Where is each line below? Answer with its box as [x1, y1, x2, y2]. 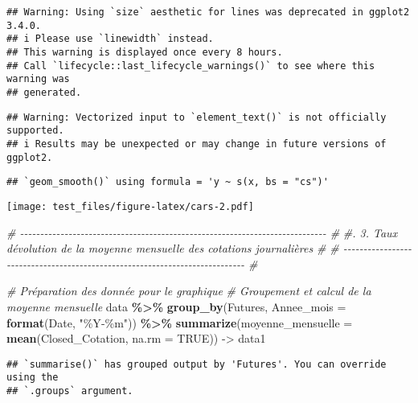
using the [6, 372, 59, 384]
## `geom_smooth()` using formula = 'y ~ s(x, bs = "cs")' [6, 176, 329, 188]
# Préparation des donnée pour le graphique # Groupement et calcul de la [6, 282, 371, 299]
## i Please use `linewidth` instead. [6, 33, 214, 45]
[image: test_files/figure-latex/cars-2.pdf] [6, 200, 254, 212]
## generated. [6, 86, 82, 98]
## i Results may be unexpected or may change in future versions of [6, 138, 387, 150]
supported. [6, 125, 64, 137]
